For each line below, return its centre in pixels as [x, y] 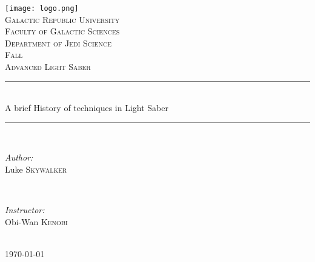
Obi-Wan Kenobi [36, 221]
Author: [19, 157]
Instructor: [25, 210]
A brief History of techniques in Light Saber [87, 108]
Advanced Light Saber [48, 67]
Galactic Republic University [62, 19]
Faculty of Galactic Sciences [62, 31]
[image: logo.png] [42, 8]
